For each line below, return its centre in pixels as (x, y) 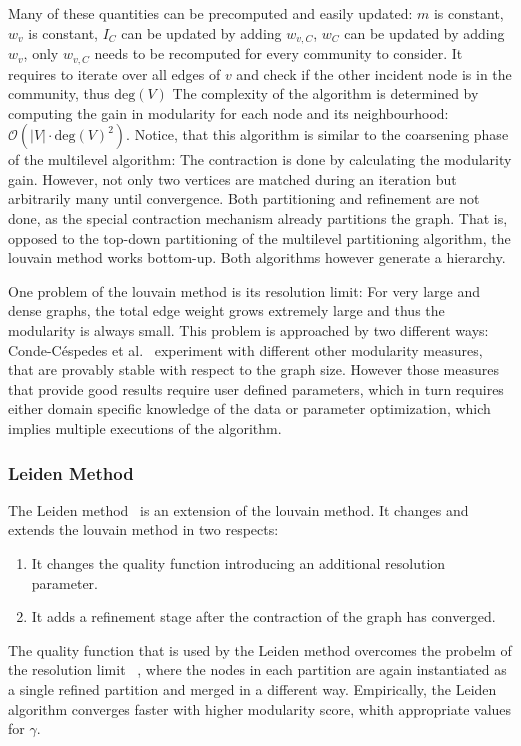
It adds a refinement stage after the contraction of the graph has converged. (263, 616)
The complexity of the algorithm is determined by (325, 93)
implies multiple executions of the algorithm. (145, 428)
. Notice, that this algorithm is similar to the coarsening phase (317, 134)
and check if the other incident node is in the (374, 73)
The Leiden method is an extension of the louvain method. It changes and (238, 509)
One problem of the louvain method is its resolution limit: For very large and (244, 290)
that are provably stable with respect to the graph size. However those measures (254, 369)
